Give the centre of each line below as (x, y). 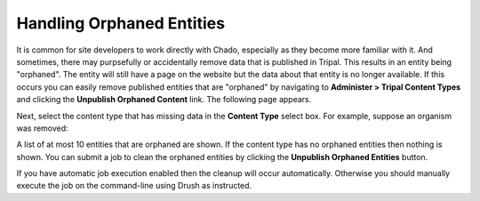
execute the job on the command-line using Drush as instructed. (134, 186)
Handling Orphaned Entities (121, 23)
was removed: (42, 128)
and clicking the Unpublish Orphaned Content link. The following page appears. (164, 100)
